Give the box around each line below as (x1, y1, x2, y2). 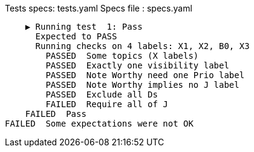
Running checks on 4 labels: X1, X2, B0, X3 (35, 41, 250, 51)
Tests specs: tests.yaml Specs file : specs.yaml (5, 3, 192, 13)
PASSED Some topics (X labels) (45, 51, 199, 61)
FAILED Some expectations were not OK (5, 119, 194, 128)
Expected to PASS (35, 31, 117, 41)
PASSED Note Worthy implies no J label (45, 80, 239, 90)
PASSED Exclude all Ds (45, 90, 158, 99)
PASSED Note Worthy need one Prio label (45, 70, 245, 80)
